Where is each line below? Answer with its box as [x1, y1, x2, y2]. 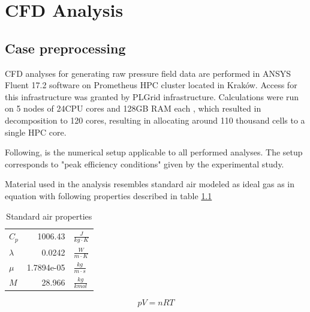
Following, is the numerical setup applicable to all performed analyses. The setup [5, 146, 303, 158]
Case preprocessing [5, 38, 126, 57]
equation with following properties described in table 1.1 [5, 189, 212, 202]
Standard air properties [6, 209, 92, 222]
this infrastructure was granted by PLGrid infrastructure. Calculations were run [5, 90, 299, 103]
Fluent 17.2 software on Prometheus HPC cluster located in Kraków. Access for [5, 79, 297, 91]
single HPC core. [5, 125, 67, 138]
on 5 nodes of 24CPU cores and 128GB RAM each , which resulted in [5, 102, 261, 115]
